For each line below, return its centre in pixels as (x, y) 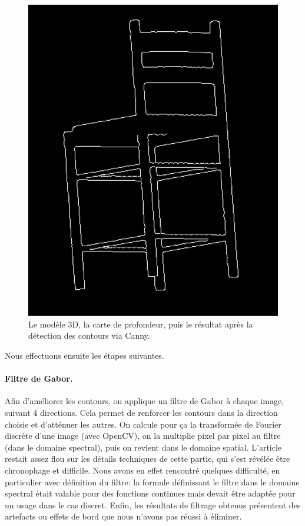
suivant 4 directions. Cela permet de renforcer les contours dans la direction (141, 413)
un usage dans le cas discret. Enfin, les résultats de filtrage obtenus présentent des (153, 505)
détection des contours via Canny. (89, 335)
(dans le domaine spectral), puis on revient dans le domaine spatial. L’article (143, 447)
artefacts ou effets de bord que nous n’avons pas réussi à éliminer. (123, 516)
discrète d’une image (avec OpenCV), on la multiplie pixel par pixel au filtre (143, 436)
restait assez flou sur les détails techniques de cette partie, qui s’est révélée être (147, 459)
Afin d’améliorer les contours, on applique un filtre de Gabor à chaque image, (145, 401)
